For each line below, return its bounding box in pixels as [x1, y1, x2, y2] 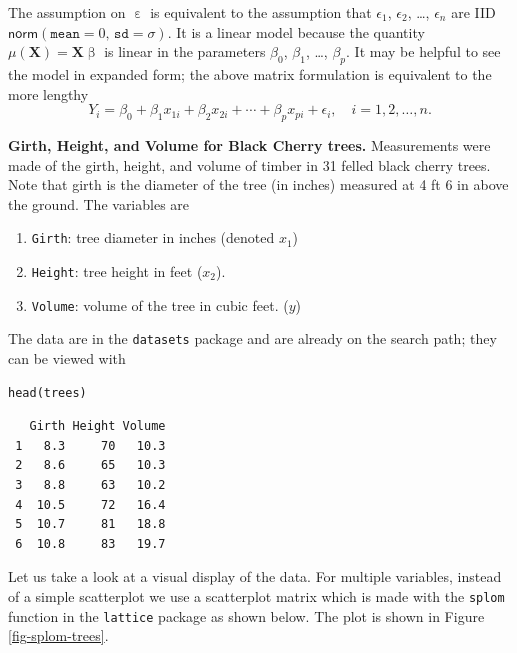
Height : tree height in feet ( [31, 261, 203, 281]
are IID [451, 2, 496, 22]
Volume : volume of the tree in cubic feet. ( [31, 294, 289, 315]
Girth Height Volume [29, 419, 166, 434]
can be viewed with [8, 347, 126, 368]
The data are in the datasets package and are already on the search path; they [8, 328, 497, 349]
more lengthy [8, 83, 89, 104]
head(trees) [8, 385, 87, 400]
